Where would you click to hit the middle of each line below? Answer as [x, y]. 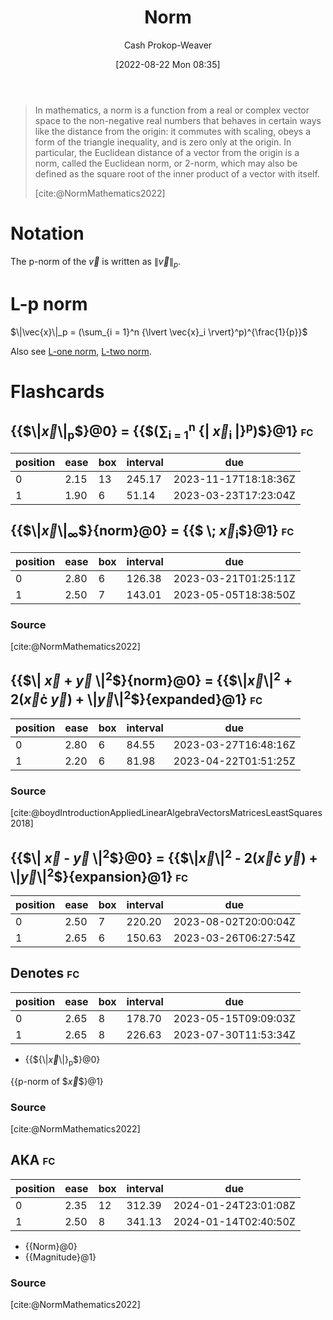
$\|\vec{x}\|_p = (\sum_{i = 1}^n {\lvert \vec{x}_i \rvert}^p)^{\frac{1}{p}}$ [159, 332]
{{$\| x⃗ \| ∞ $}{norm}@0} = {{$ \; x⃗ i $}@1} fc [152, 532]
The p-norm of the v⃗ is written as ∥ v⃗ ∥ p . [96, 262]
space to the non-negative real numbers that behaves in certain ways [178, 120]
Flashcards [57, 391]
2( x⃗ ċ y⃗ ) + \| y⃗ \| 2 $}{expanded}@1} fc [136, 698]
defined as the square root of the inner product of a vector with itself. [177, 173]
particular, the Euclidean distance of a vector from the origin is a [167, 152]
